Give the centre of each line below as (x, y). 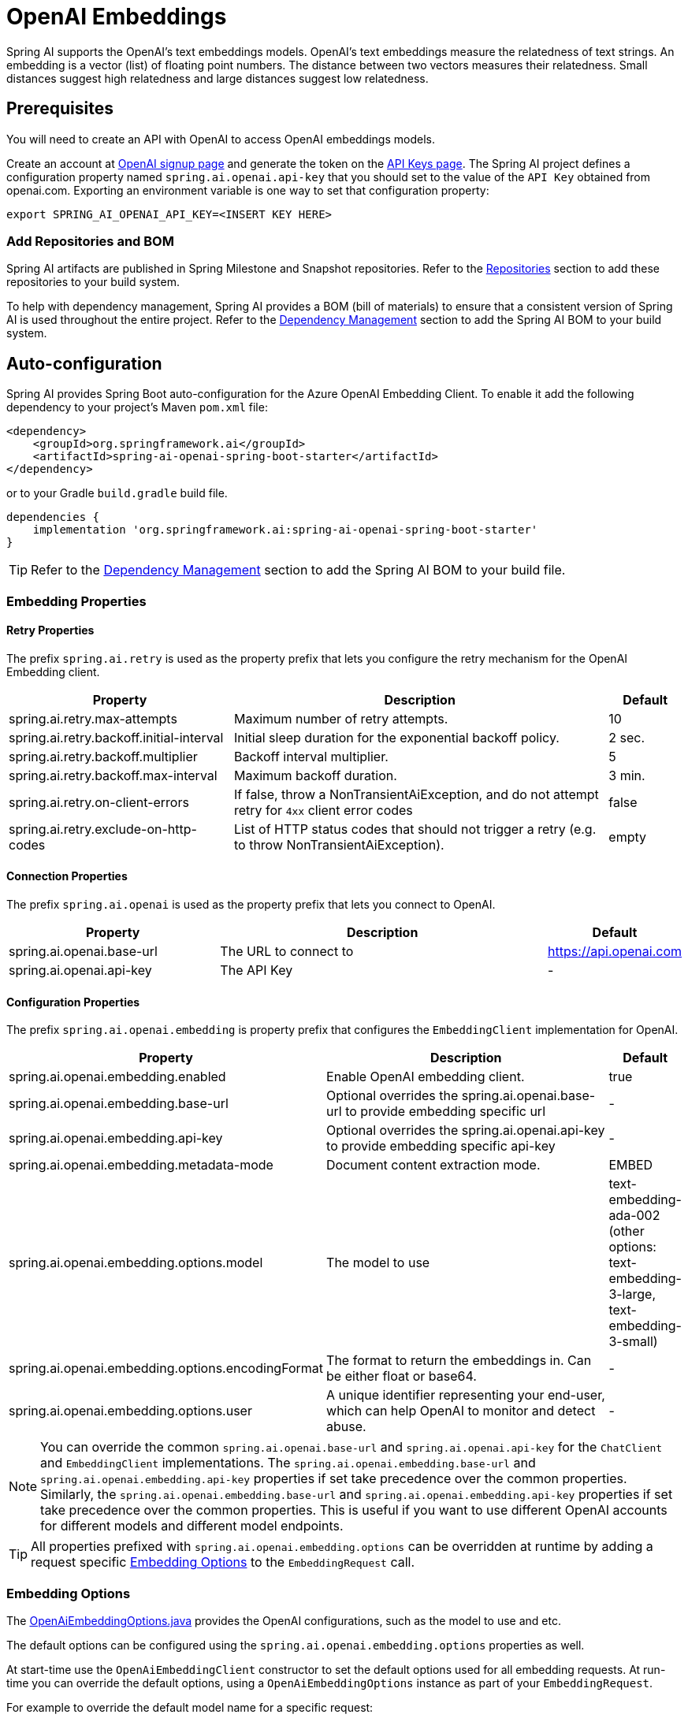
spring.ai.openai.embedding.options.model (136, 1263)
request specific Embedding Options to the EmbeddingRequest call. (223, 1562)
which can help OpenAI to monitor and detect (461, 1411)
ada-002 (634, 1216)
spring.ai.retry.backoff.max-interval (113, 775)
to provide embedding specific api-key (441, 1146)
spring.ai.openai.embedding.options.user (130, 1411)
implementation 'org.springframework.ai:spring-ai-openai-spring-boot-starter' (285, 530)
